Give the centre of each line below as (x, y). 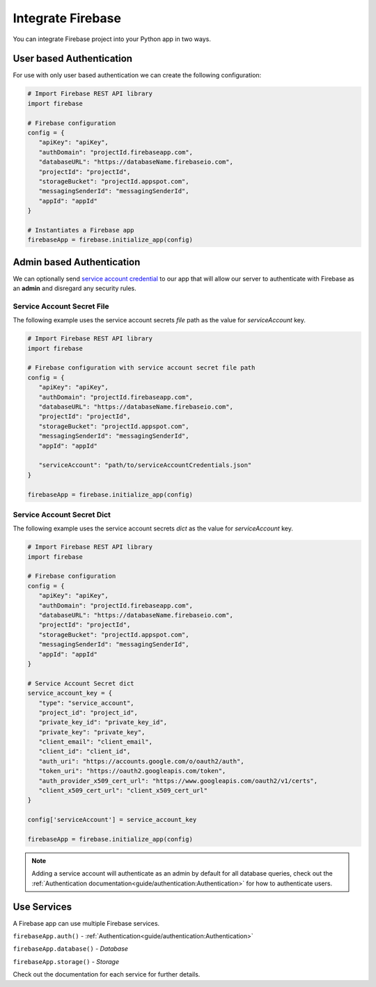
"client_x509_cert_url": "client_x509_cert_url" (123, 791)
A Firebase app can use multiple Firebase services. (86, 923)
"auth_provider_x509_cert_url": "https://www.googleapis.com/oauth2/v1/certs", (178, 781)
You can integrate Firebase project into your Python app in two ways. (112, 39)
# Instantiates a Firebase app (81, 230)
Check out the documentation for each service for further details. (107, 974)
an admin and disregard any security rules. (75, 288)
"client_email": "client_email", (96, 742)
